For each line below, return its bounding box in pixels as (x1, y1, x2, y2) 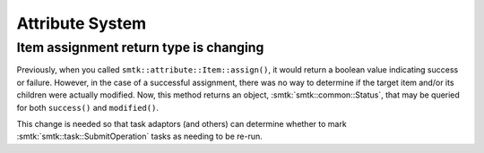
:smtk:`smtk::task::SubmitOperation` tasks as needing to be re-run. (16, 131, 264, 142)
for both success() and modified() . (16, 102, 159, 113)
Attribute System (16, 13, 147, 33)
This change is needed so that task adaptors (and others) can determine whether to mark (16, 118, 347, 129)
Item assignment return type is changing (16, 39, 264, 55)
